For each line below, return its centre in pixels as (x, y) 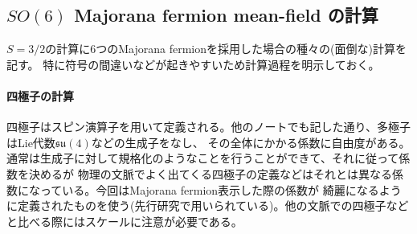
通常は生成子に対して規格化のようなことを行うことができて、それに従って (203, 158)
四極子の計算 (40, 95)
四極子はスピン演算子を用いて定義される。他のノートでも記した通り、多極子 (209, 127)
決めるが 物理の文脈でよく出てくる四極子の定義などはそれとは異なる (210, 173)
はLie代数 (31, 142)
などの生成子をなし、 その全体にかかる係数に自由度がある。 (251, 142)
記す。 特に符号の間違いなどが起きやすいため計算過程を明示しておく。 (193, 64)
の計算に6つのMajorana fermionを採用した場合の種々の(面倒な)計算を (226, 49)
